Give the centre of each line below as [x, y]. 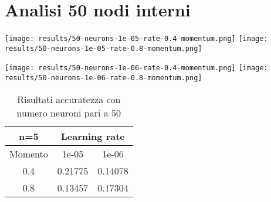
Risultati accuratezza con [69, 99]
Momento [29, 153]
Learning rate [93, 136]
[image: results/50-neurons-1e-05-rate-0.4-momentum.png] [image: [136, 39]
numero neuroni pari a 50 [69, 112]
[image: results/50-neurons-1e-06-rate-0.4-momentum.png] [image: [136, 68]
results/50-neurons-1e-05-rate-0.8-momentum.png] [104, 48]
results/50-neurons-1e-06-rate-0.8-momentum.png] [104, 78]
